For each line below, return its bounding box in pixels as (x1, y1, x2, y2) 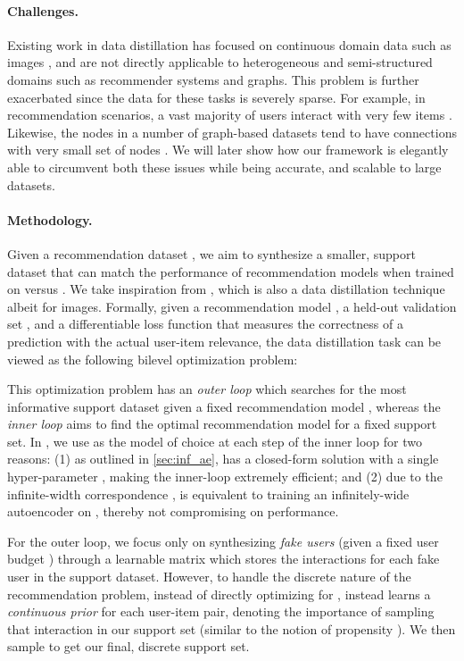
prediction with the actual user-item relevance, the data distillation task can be (7, 331, 442, 350)
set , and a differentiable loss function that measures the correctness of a (7, 314, 403, 333)
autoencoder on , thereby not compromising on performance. (7, 502, 339, 521)
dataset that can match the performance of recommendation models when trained (7, 262, 454, 280)
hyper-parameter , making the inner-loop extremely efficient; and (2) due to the (7, 467, 443, 486)
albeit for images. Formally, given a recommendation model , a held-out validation (7, 297, 457, 315)
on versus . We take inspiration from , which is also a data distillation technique (7, 280, 445, 298)
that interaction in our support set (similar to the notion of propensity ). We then (7, 619, 456, 638)
